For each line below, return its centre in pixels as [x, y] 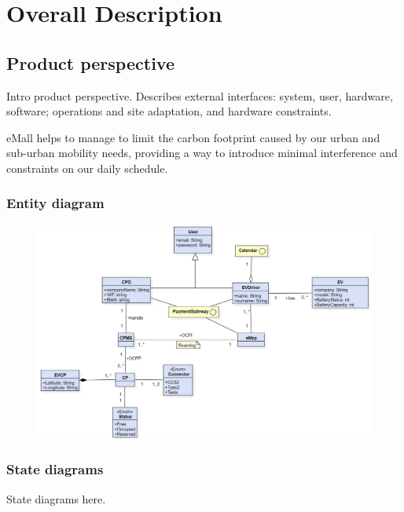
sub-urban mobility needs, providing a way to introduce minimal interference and [202, 153]
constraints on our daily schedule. [87, 168]
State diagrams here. [56, 498]
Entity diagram [55, 203]
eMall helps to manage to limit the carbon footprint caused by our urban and [193, 137]
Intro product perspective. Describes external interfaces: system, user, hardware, [200, 95]
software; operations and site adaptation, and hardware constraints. [169, 111]
